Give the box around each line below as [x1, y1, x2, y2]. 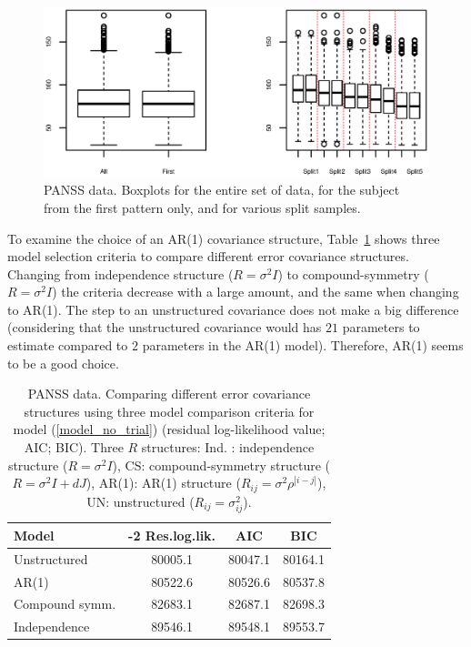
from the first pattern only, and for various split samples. [44, 197, 361, 217]
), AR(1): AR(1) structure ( [85, 473, 241, 492]
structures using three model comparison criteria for [24, 401, 315, 420]
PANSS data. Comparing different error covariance [27, 384, 311, 403]
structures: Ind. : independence [141, 438, 315, 457]
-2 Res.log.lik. [128, 525, 216, 544]
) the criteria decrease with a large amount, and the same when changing [52, 282, 459, 301]
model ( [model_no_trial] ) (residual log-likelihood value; [13, 420, 326, 439]
